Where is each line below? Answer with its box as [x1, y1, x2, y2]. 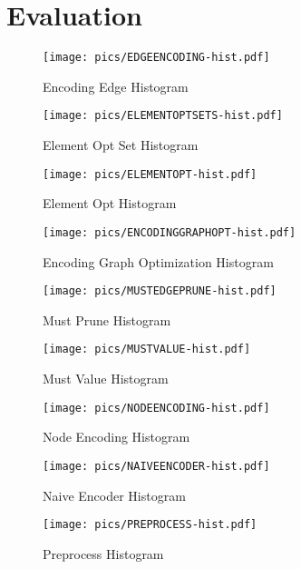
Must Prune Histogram [43, 310, 171, 329]
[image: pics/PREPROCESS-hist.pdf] [43, 518, 257, 532]
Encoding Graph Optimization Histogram [43, 252, 274, 271]
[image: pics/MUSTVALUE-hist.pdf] [43, 343, 251, 356]
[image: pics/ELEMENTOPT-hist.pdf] [43, 167, 257, 181]
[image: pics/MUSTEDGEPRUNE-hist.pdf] [43, 284, 277, 298]
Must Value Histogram [43, 369, 169, 388]
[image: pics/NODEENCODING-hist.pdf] [43, 401, 270, 414]
